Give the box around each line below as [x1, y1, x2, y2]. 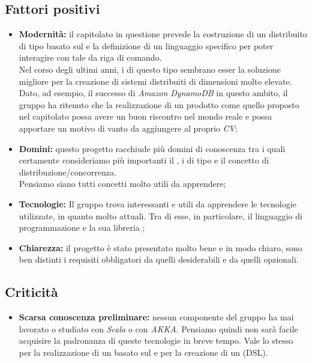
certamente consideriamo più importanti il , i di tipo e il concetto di [19, 154, 269, 166]
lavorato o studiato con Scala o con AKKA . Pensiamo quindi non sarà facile [19, 322, 298, 335]
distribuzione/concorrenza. [19, 165, 116, 178]
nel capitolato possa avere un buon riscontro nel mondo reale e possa [19, 110, 272, 123]
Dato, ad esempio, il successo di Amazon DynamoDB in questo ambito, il [19, 87, 288, 99]
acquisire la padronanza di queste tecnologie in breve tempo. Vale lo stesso [19, 334, 293, 347]
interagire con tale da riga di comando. [19, 51, 162, 64]
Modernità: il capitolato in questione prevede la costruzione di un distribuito [19, 28, 307, 40]
